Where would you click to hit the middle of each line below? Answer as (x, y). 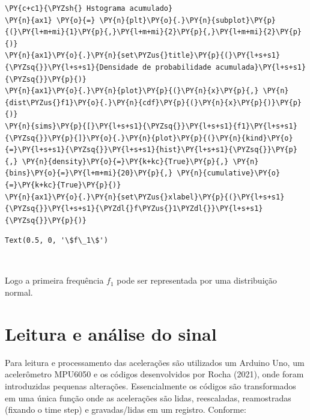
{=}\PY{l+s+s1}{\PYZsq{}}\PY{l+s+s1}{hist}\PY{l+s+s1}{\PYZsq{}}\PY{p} (151, 150)
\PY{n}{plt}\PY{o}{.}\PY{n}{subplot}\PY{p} (188, 20)
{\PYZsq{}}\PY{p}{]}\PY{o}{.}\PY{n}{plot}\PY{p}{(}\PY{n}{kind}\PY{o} (149, 138)
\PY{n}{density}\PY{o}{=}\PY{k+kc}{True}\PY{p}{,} (125, 161)
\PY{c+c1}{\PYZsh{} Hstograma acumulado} (89, 8)
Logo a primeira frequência (54, 280)
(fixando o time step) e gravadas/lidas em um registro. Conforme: (126, 409)
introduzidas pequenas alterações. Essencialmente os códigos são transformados (150, 385)
